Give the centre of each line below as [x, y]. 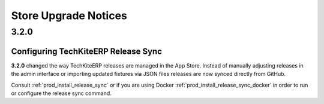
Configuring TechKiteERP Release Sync [86, 51]
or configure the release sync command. [61, 93]
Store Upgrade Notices [69, 16]
